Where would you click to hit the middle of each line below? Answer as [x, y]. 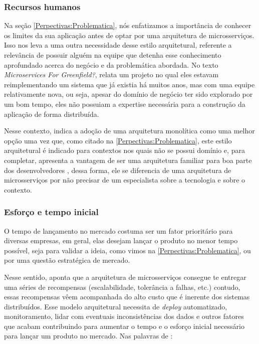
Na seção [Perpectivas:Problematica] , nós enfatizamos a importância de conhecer [128, 25]
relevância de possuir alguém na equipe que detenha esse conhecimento [113, 55]
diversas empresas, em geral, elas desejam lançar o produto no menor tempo [121, 240]
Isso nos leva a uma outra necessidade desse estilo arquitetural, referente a [118, 45]
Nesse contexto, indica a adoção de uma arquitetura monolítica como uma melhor [129, 131]
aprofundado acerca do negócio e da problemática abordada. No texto [111, 64]
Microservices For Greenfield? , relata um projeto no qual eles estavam [111, 74]
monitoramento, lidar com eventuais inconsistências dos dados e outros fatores [124, 316]
